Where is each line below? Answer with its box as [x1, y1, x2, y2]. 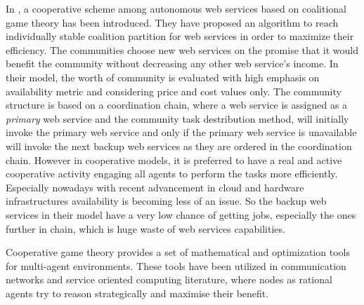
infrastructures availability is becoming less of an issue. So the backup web [6, 194, 327, 208]
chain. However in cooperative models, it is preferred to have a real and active [6, 152, 342, 167]
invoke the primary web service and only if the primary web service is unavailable [6, 125, 357, 140]
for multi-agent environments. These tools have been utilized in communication [6, 258, 346, 273]
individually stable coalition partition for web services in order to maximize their [6, 29, 354, 43]
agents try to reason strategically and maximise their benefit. [6, 285, 269, 300]
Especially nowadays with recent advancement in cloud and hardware [6, 179, 304, 194]
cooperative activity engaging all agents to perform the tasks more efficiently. [6, 166, 338, 181]
